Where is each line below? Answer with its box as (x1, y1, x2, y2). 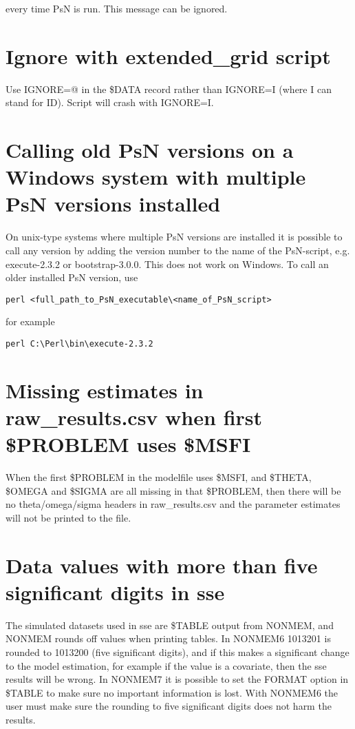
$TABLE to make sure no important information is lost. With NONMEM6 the (6, 685, 338, 699)
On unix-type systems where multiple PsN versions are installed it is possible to (6, 229, 343, 244)
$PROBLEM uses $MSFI (6, 430, 251, 458)
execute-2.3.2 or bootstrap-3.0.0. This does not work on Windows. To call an (6, 256, 329, 271)
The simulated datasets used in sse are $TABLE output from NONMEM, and (6, 617, 334, 632)
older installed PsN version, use (6, 270, 138, 285)
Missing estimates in (6, 376, 204, 404)
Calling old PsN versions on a (6, 136, 294, 164)
